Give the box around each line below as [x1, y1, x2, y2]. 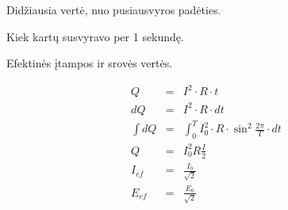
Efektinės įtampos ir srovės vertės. [6, 55, 173, 71]
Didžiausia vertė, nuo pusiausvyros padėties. [6, 2, 221, 17]
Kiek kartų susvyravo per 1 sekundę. [6, 28, 184, 44]
